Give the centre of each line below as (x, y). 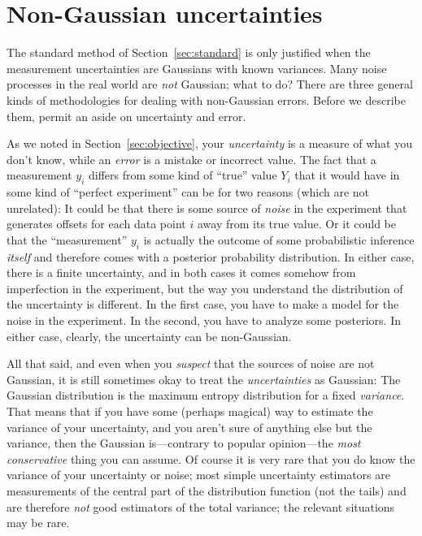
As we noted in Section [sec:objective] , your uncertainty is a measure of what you (209, 143)
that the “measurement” (67, 239)
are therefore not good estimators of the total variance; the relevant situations (201, 506)
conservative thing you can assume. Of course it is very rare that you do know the (211, 458)
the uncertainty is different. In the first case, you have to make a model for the (203, 304)
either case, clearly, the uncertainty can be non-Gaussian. (149, 336)
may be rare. (38, 523)
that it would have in (347, 175)
